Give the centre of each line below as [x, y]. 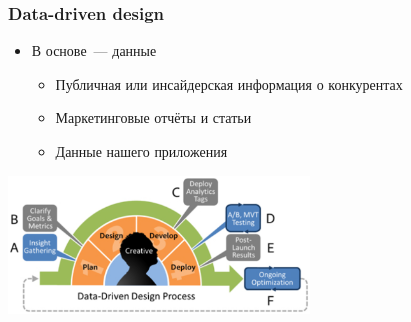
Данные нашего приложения [141, 151]
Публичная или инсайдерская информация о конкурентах [229, 83]
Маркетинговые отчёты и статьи [153, 117]
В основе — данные [94, 50]
